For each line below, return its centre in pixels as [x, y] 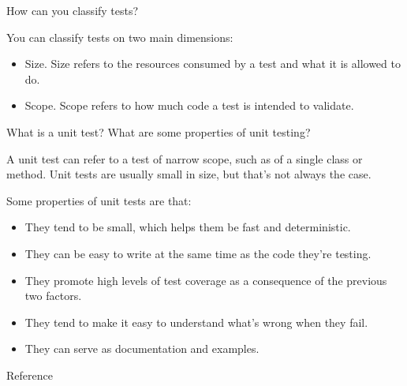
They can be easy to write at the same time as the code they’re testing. [198, 253]
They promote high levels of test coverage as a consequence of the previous [206, 280]
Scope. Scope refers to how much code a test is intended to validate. [189, 105]
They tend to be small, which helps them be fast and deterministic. [188, 227]
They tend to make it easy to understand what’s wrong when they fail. [196, 322]
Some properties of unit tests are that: [99, 200]
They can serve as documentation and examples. [142, 349]
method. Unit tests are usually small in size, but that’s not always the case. [189, 174]
